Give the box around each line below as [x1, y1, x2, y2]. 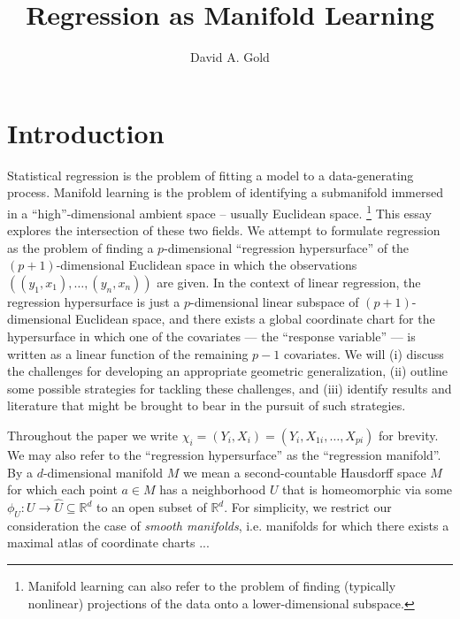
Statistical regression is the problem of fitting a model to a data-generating [7, 165, 414, 184]
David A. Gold [190, 48, 270, 66]
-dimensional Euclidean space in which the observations [56, 256, 357, 274]
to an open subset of [96, 498, 207, 516]
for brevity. [378, 426, 439, 445]
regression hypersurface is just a [7, 292, 180, 310]
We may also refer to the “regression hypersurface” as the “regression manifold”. [7, 446, 441, 464]
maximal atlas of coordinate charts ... [7, 533, 210, 552]
